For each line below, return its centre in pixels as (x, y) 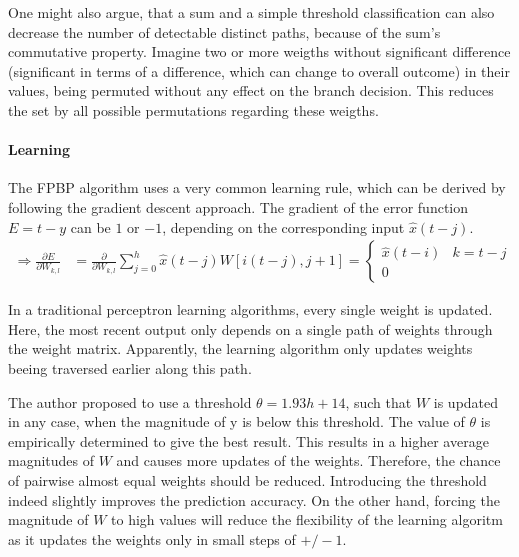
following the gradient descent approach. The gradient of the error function (238, 206)
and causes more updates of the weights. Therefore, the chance (308, 460)
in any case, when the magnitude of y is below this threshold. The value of (236, 421)
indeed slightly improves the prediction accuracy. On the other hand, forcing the (254, 499)
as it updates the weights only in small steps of (152, 538)
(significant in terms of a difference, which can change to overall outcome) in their (259, 70)
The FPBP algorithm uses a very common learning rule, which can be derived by (257, 187)
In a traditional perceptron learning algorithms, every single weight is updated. (250, 309)
